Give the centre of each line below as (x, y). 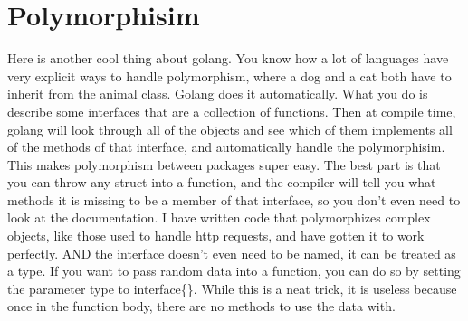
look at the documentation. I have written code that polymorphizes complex (219, 217)
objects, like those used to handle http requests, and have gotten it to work (216, 236)
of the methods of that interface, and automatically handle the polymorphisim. (226, 147)
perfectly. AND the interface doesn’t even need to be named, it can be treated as (232, 253)
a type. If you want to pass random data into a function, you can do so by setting (234, 271)
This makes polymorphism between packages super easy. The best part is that (224, 164)
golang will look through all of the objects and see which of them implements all (230, 129)
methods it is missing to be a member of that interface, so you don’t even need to (234, 199)
